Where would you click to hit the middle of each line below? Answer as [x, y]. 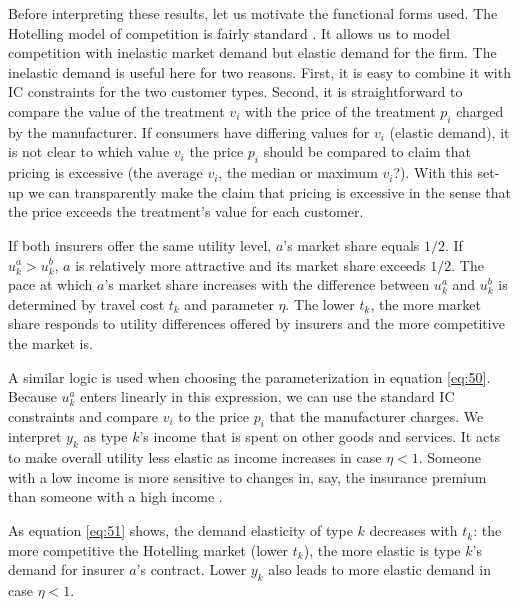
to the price [214, 415]
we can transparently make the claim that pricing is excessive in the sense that [269, 191]
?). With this [433, 172]
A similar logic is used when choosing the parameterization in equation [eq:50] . [249, 376]
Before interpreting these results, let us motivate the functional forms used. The [253, 13]
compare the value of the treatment [116, 110]
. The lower [320, 303]
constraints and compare [83, 415]
